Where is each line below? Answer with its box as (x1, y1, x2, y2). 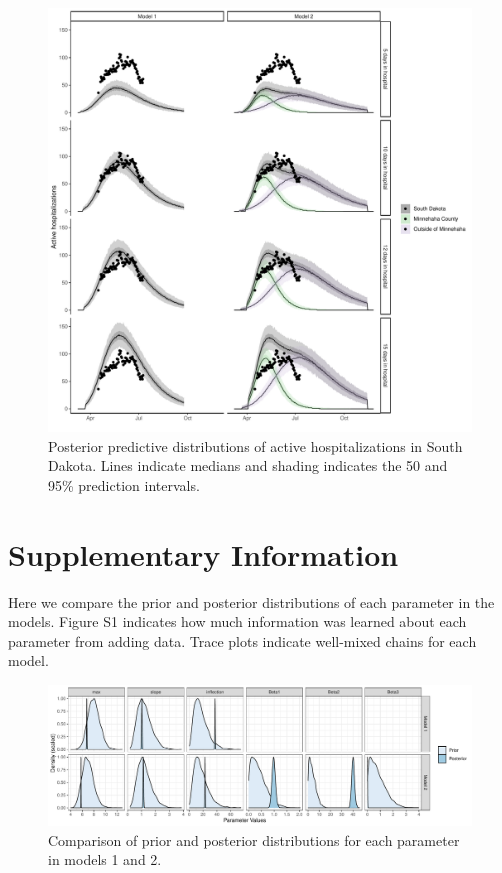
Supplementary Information (8, 533, 399, 574)
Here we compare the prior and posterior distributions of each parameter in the (8, 591, 495, 612)
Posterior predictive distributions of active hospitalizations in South (48, 435, 463, 456)
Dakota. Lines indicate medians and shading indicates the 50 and (48, 455, 448, 476)
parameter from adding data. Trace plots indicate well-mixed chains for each (8, 630, 477, 651)
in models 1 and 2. (48, 849, 162, 870)
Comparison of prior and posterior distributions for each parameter (48, 829, 460, 850)
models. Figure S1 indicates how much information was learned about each (8, 611, 467, 632)
